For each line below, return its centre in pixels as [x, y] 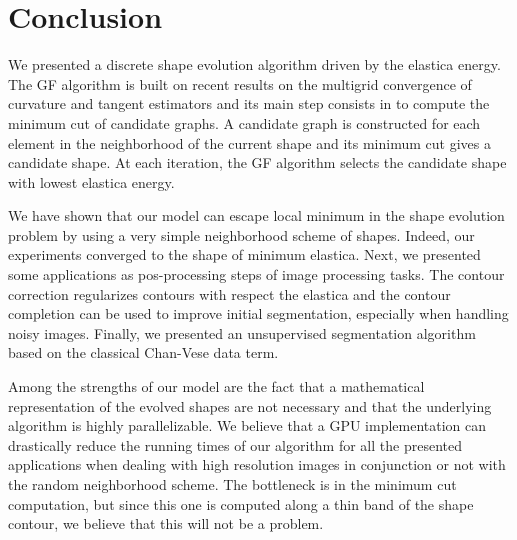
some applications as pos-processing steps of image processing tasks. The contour [256, 274]
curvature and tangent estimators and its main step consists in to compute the [249, 103]
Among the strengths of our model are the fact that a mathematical [216, 386]
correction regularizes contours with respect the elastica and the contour [229, 293]
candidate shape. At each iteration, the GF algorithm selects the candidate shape [257, 162]
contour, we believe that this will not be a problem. [166, 523]
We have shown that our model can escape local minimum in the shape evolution [256, 215]
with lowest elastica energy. [91, 181]
